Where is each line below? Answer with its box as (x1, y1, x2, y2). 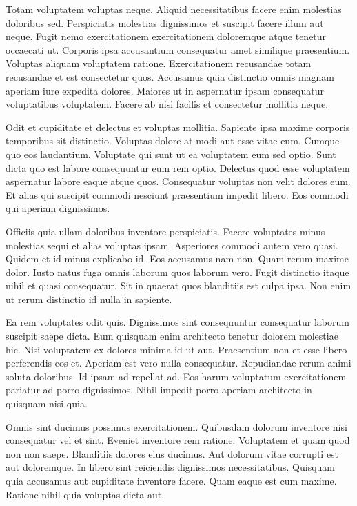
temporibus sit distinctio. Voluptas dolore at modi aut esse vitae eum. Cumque (6, 133, 340, 148)
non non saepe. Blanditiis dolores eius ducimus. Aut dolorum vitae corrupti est (6, 446, 339, 460)
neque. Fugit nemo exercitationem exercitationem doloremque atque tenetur (6, 29, 327, 43)
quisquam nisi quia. (6, 396, 88, 411)
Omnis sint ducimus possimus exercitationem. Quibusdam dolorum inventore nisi (6, 419, 347, 434)
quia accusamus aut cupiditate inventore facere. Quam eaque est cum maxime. (6, 474, 337, 487)
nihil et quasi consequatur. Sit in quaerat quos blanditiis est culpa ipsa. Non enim (6, 278, 351, 293)
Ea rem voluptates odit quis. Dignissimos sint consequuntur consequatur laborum (6, 315, 349, 329)
